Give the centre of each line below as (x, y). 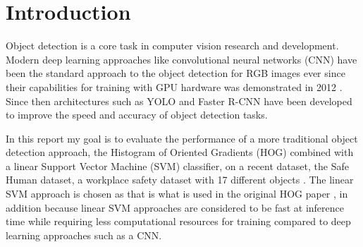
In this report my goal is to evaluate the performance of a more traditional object (182, 138)
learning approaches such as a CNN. (84, 235)
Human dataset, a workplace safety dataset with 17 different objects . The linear (180, 180)
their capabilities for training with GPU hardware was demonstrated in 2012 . (174, 86)
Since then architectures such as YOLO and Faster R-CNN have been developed (179, 101)
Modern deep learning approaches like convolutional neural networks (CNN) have (181, 59)
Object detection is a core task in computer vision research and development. (172, 46)
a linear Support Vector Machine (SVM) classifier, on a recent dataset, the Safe (177, 165)
